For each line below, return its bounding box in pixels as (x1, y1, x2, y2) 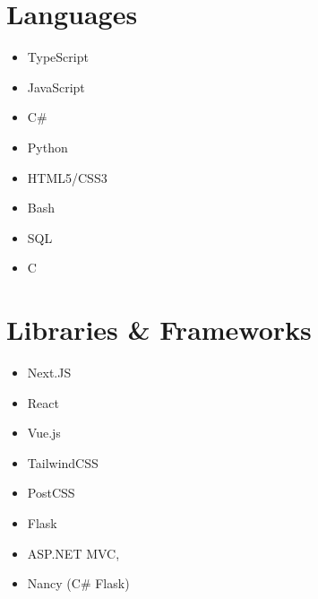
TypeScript (27, 48, 89, 66)
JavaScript (27, 77, 85, 96)
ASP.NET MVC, (27, 543, 120, 562)
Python (27, 137, 68, 156)
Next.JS (27, 363, 72, 381)
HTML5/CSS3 (27, 168, 107, 187)
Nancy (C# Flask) (27, 574, 130, 593)
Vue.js (27, 423, 61, 442)
